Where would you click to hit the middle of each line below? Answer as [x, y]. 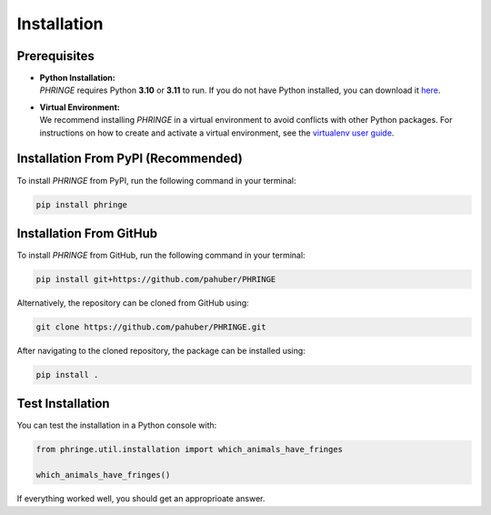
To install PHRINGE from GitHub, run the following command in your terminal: [161, 256]
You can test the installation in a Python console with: [117, 425]
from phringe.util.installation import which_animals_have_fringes [190, 449]
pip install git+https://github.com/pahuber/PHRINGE [156, 279]
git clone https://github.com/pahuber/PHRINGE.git [151, 327]
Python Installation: [77, 78]
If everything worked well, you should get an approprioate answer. [141, 499]
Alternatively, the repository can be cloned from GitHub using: [133, 303]
